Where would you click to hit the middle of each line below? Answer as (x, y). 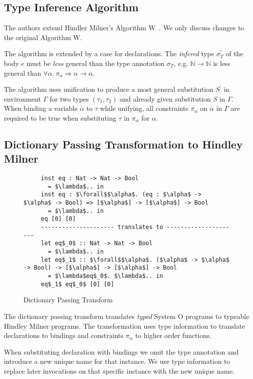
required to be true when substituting (60, 117)
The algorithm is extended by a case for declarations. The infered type (109, 53)
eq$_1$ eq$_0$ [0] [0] (78, 284)
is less (222, 63)
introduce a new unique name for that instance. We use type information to (117, 361)
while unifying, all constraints (144, 108)
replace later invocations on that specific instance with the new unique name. (119, 370)
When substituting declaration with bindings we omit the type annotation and (121, 351)
